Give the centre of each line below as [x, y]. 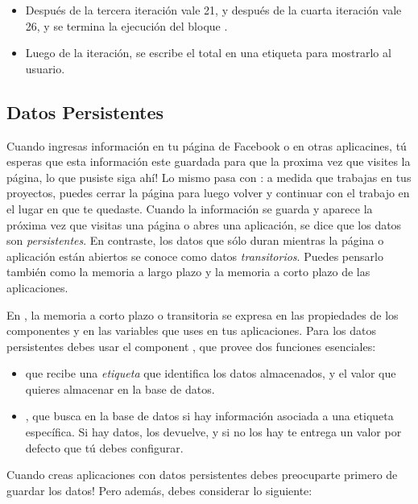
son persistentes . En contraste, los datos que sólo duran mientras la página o [195, 240]
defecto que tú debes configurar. [104, 447]
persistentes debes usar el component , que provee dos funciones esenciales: [191, 346]
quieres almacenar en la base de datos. [120, 388]
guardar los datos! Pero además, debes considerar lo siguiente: [159, 490]
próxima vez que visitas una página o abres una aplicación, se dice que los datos [204, 224]
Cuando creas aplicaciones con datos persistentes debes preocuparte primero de [202, 475]
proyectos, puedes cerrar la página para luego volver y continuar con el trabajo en [208, 193]
